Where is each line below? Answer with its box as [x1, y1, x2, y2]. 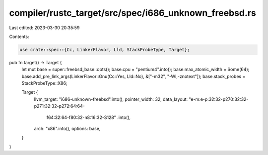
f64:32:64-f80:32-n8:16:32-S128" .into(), [46, 114, 131, 120]
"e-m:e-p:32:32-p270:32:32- [189, 96, 249, 102]
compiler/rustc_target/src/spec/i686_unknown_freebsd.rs [9, 7, 257, 18]
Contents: [9, 34, 29, 39]
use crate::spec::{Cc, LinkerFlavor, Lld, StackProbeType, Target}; [19, 47, 190, 52]
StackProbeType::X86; [21, 80, 67, 86]
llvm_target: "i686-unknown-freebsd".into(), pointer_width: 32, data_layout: [34, 96, 188, 102]
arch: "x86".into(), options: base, [34, 126, 101, 132]
